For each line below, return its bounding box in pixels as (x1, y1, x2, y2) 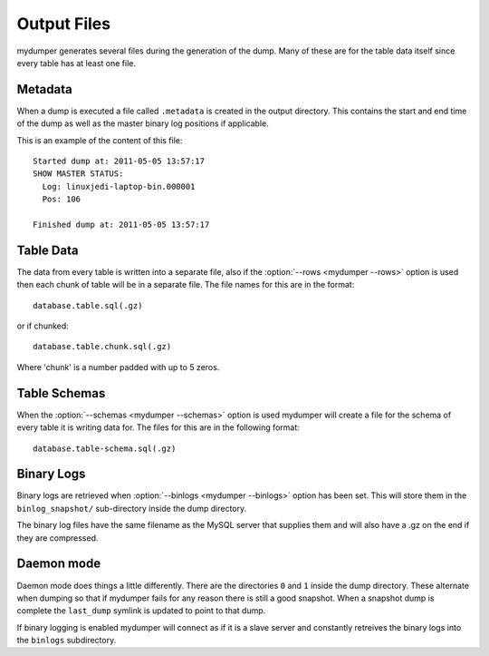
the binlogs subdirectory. (16, 635, 117, 646)
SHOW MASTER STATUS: (33, 169, 124, 179)
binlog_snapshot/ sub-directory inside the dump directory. (16, 503, 247, 514)
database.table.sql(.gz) (33, 300, 143, 310)
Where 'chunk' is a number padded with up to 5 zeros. (16, 361, 220, 372)
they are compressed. (16, 532, 99, 543)
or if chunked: (16, 320, 70, 331)
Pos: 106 (42, 194, 81, 204)
